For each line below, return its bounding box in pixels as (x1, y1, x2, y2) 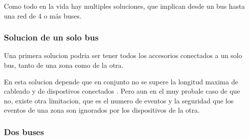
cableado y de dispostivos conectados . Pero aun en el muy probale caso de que (4, 86, 240, 96)
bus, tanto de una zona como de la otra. (4, 60, 124, 70)
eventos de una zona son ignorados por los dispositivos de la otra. (4, 105, 200, 115)
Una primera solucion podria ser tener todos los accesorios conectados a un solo (4, 50, 242, 60)
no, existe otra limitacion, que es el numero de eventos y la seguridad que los (4, 95, 234, 105)
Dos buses (4, 125, 44, 138)
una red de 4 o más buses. (4, 10, 82, 20)
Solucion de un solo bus (4, 31, 99, 43)
